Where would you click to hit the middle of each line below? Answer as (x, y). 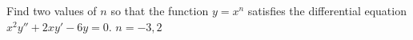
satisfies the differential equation (327, 10)
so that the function (160, 10)
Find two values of (52, 10)
